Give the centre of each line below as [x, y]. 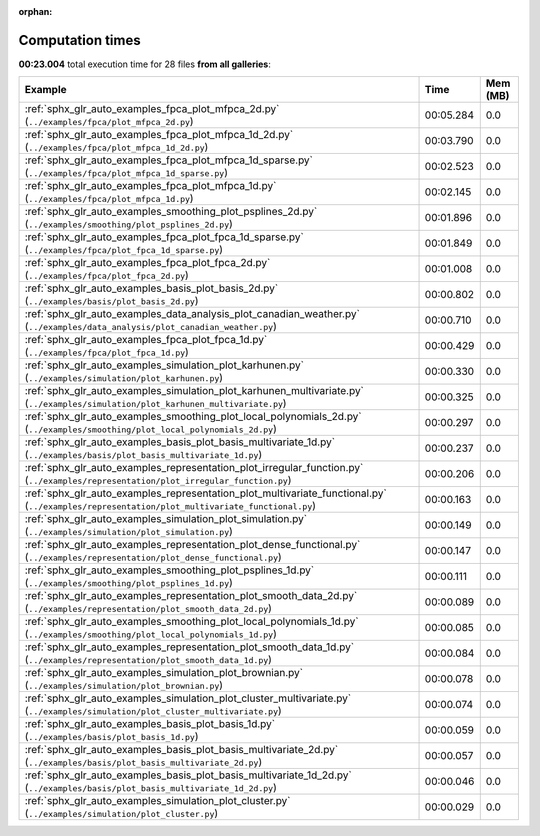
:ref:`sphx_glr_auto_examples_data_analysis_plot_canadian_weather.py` [192, 314]
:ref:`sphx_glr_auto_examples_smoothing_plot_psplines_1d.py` [169, 570]
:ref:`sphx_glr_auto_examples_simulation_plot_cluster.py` [157, 801]
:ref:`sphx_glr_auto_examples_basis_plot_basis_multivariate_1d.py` [179, 442]
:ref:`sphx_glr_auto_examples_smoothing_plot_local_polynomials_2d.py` [193, 417]
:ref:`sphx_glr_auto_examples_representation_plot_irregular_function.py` [194, 468]
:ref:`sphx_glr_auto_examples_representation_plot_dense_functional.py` [192, 545]
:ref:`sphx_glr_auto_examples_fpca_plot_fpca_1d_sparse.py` [164, 237]
